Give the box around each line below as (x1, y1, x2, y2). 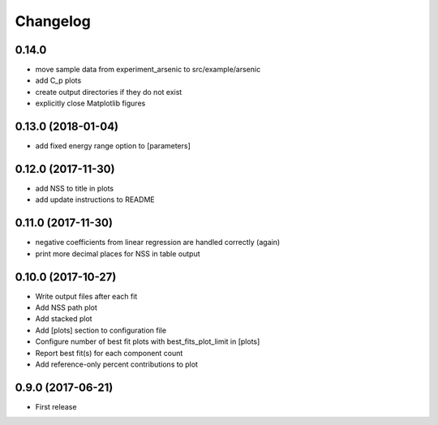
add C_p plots (35, 75, 82, 85)
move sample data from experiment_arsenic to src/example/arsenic (35, 65, 261, 75)
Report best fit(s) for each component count (35, 348, 183, 358)
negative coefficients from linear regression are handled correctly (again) (35, 238, 281, 247)
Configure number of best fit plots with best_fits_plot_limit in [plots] (35, 337, 260, 346)
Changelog (15, 12, 91, 30)
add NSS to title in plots (35, 183, 114, 194)
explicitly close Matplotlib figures (35, 98, 146, 109)
